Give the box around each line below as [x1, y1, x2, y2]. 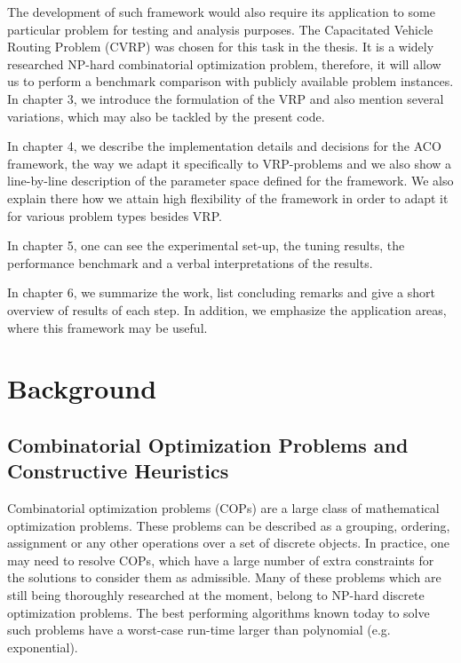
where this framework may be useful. [7, 318, 208, 336]
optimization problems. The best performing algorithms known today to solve [7, 603, 430, 621]
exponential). [7, 637, 78, 656]
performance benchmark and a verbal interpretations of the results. [7, 253, 373, 272]
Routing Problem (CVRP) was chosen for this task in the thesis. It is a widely [7, 37, 434, 56]
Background [7, 370, 157, 406]
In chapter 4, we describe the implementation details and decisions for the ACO [7, 137, 441, 155]
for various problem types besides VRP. [7, 206, 222, 225]
